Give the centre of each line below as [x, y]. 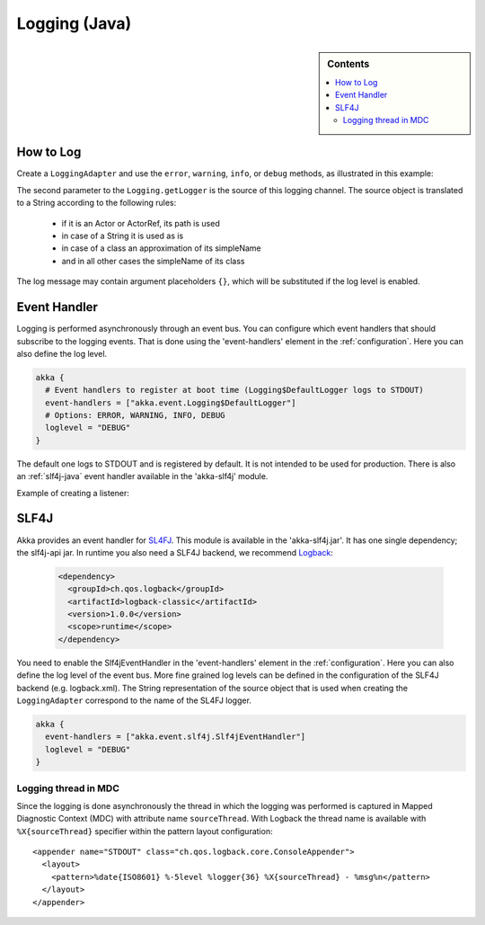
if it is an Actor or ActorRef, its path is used [141, 223]
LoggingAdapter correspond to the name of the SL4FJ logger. [134, 700]
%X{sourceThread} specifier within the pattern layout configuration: [145, 831]
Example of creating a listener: [73, 493]
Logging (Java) [74, 23]
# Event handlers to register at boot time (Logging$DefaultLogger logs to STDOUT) [234, 390]
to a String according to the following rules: [97, 203]
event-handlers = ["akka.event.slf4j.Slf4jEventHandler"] [176, 737]
